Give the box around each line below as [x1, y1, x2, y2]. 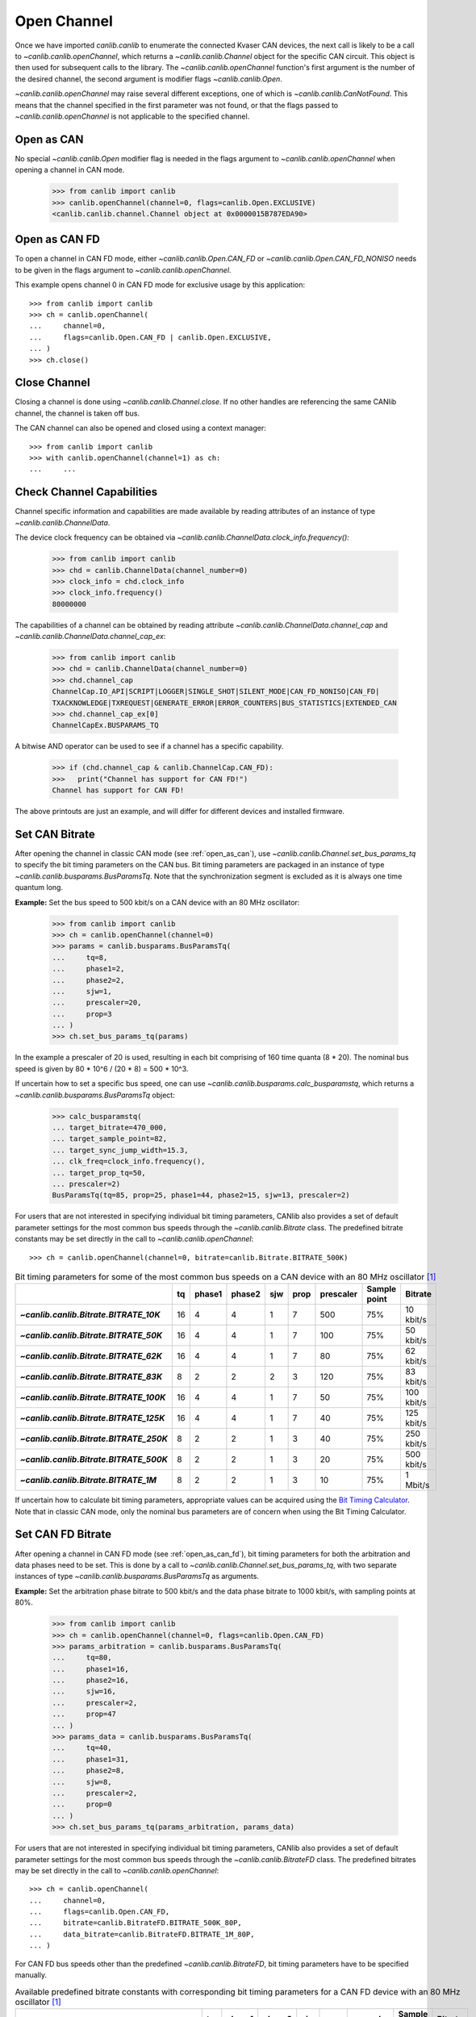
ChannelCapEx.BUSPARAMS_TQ [52, 720, 159, 730]
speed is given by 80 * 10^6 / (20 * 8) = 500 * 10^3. [15, 1063, 189, 1073]
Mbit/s [405, 1480, 430, 1491]
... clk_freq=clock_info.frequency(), [52, 1157, 206, 1166]
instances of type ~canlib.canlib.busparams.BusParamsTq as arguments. [15, 1572, 260, 1581]
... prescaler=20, [52, 998, 142, 1008]
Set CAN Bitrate [15, 827, 96, 841]
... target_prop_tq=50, [52, 1168, 147, 1177]
